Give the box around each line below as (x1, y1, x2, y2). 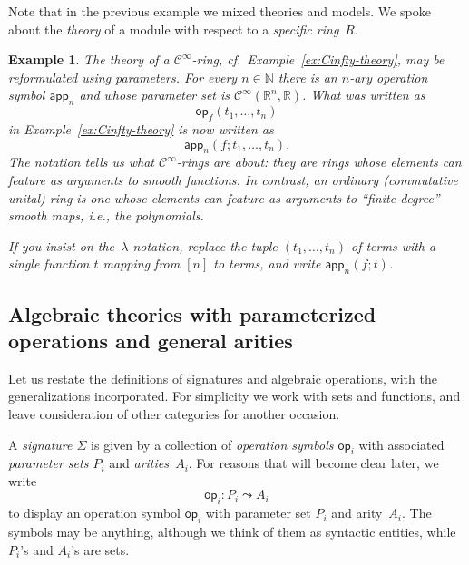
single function (8, 254, 90, 273)
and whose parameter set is (79, 85, 230, 104)
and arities (109, 453, 169, 472)
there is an (278, 67, 337, 86)
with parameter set (205, 503, 311, 522)
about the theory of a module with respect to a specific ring (8, 19, 339, 38)
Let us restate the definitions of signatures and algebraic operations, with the (8, 368, 437, 387)
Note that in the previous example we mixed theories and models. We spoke (8, 2, 431, 20)
